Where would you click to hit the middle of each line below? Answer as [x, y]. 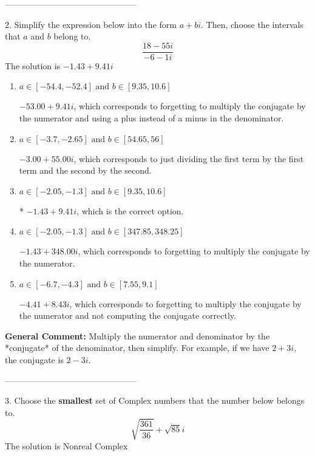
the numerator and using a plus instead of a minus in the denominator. [151, 118]
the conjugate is [34, 359]
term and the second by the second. [85, 170]
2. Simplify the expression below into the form [91, 24]
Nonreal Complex [95, 447]
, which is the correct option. [130, 210]
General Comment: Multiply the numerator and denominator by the [137, 335]
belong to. [72, 36]
